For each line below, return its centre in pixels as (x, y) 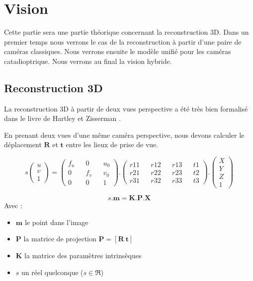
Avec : (13, 205)
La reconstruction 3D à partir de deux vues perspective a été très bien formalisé (126, 108)
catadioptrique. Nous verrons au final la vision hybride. (88, 61)
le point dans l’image (56, 222)
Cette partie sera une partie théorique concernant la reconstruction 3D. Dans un (126, 32)
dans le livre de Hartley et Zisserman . (62, 118)
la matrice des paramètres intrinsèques (83, 255)
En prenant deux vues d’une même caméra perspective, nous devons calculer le (124, 135)
